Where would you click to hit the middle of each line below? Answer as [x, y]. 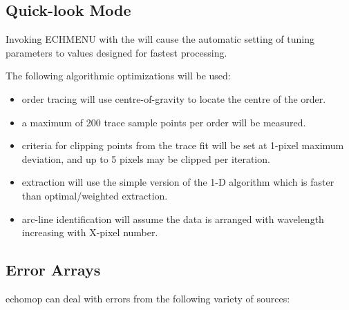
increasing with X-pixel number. [90, 232]
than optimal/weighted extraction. [95, 195]
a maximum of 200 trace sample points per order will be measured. [164, 122]
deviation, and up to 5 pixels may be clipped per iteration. [146, 158]
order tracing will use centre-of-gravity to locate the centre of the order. [174, 98]
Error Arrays [53, 270]
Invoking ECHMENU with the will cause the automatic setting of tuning [160, 39]
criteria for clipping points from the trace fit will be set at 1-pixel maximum [183, 145]
